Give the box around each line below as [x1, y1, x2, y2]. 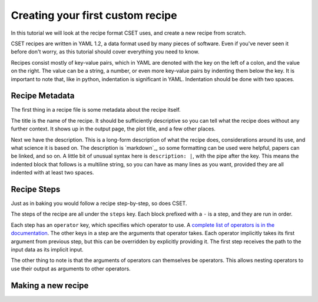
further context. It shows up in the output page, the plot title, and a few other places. [11, 125, 216, 132]
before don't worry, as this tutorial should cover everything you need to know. [11, 48, 200, 55]
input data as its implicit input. [11, 246, 84, 253]
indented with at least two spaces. [11, 169, 94, 176]
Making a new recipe [11, 280, 89, 290]
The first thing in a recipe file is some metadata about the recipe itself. [11, 106, 181, 113]
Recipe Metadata [11, 91, 75, 101]
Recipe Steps [11, 184, 61, 194]
